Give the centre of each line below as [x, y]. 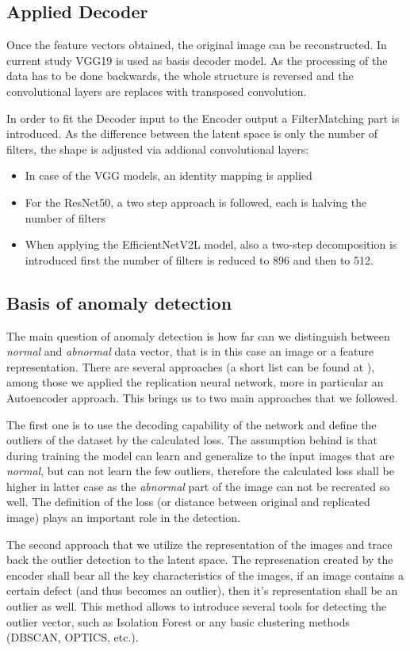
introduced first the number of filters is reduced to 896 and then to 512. [199, 259]
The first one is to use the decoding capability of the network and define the [192, 424]
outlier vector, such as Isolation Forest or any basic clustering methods [178, 621]
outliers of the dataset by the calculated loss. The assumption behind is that [192, 440]
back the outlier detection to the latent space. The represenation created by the [200, 560]
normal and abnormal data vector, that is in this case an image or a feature [190, 351]
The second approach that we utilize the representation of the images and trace [199, 544]
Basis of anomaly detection [119, 302]
